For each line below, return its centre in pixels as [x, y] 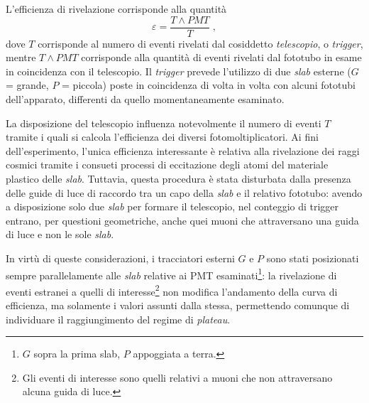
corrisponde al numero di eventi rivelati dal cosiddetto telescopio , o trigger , [200, 43]
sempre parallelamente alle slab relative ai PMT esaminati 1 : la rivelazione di [171, 274]
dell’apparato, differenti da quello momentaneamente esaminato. [145, 99]
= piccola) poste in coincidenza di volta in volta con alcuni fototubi [209, 85]
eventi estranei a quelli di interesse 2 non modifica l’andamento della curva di [172, 290]
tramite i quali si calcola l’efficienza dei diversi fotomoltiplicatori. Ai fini [162, 137]
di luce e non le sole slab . [60, 234]
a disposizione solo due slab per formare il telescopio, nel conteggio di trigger [172, 206]
